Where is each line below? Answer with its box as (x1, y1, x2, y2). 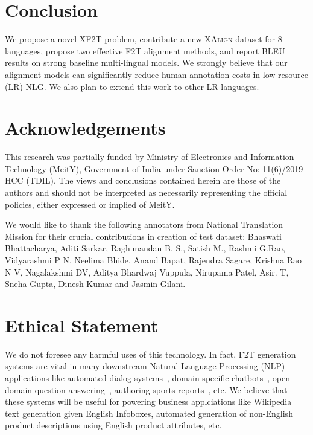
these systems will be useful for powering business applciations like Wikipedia (5, 395, 292, 408)
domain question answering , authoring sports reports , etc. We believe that (5, 383, 288, 396)
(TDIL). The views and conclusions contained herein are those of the (26, 174, 281, 187)
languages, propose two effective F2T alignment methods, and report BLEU (5, 44, 285, 57)
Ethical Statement (5, 312, 159, 337)
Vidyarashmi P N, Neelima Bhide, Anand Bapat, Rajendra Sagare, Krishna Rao (5, 253, 302, 266)
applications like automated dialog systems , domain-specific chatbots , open (5, 372, 290, 384)
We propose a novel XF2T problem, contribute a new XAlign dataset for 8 (5, 33, 282, 45)
